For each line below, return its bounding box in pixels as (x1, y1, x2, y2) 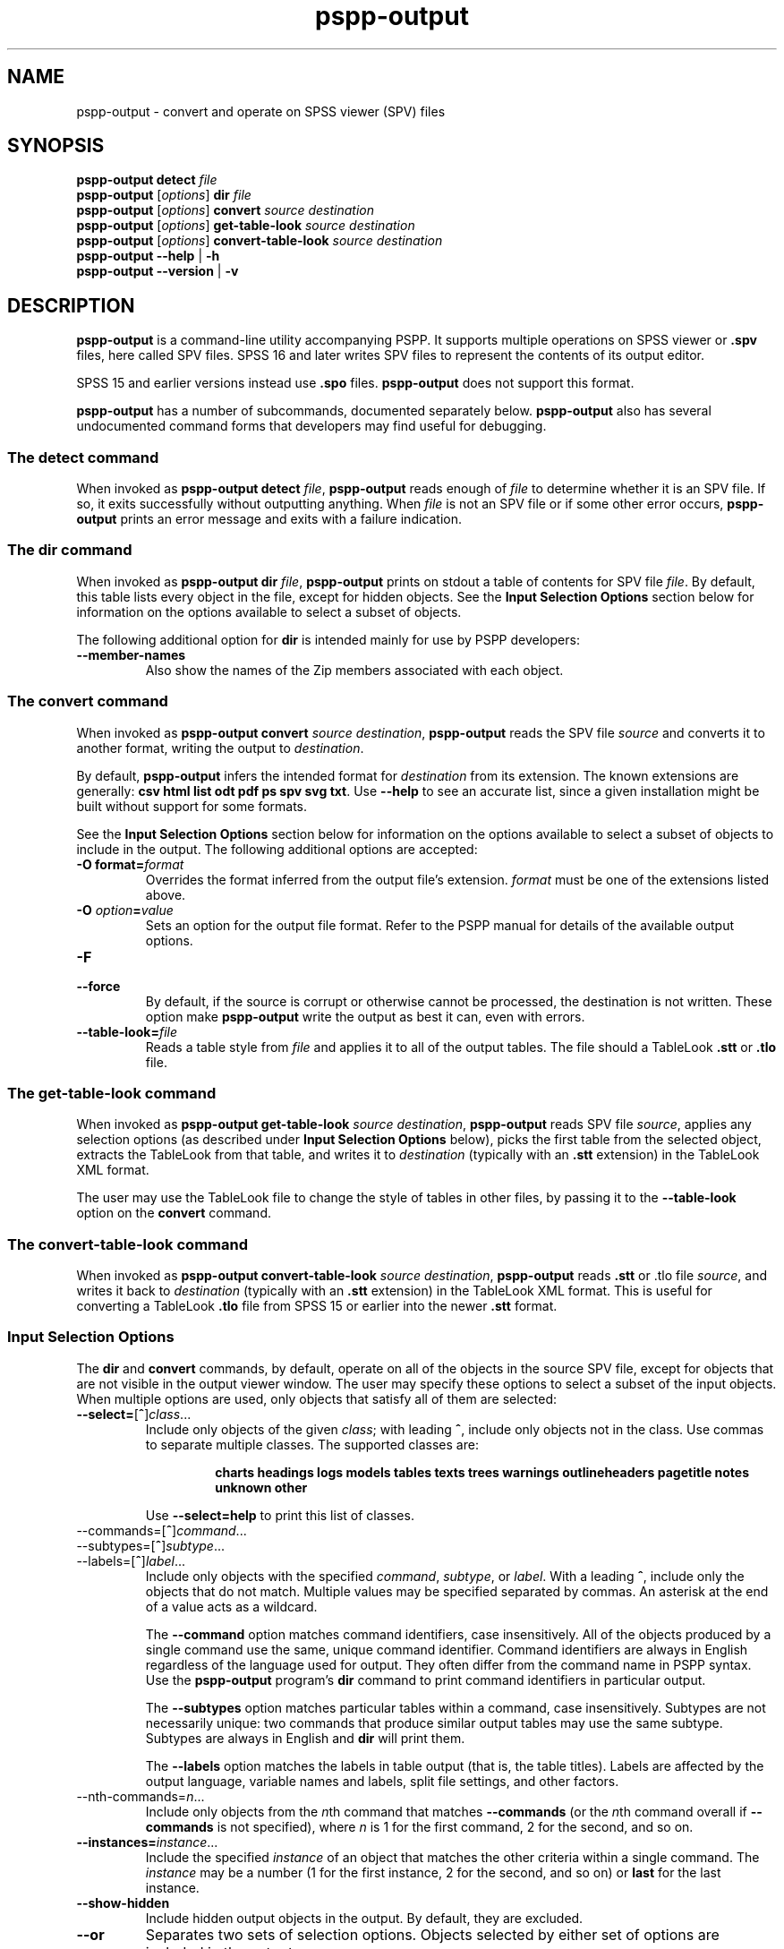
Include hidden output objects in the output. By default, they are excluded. (145, 1910, 584, 1926)
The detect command (7, 448, 159, 466)
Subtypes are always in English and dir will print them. (145, 1730, 465, 1746)
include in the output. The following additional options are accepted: (76, 841, 478, 857)
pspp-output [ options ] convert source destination (76, 202, 374, 218)
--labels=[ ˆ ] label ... (76, 1552, 186, 1569)
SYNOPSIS (7, 134, 105, 158)
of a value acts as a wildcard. (145, 1598, 318, 1614)
